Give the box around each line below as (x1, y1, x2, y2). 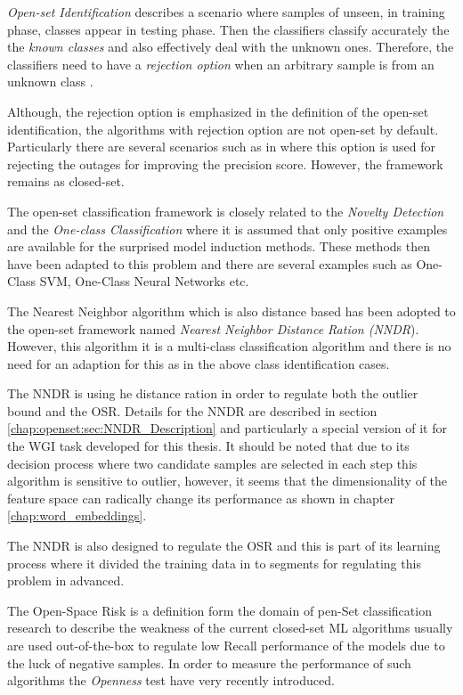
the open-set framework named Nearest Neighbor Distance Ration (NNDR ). (7, 319, 419, 338)
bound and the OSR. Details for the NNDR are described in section (7, 401, 378, 420)
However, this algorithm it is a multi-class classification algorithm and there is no (7, 337, 451, 356)
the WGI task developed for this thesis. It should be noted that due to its (7, 437, 410, 455)
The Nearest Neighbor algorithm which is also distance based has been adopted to (7, 301, 456, 320)
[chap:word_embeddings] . (7, 506, 147, 525)
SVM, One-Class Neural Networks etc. (39, 272, 249, 290)
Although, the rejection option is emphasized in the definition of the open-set (7, 102, 429, 120)
